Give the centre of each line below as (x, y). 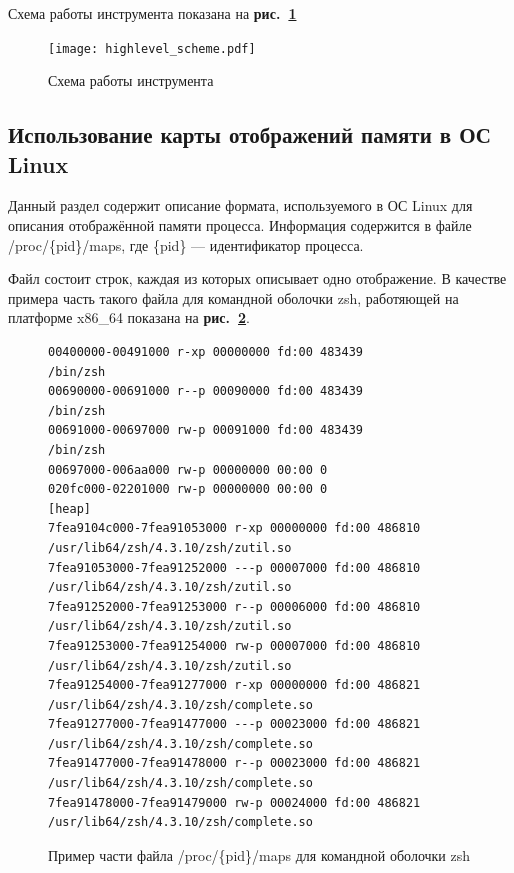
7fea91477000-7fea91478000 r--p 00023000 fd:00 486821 (234, 763)
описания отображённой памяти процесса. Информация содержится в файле (240, 225)
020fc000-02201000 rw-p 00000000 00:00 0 (188, 489)
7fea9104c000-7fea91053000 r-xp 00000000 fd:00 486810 (234, 528)
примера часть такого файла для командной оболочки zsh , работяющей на (233, 297)
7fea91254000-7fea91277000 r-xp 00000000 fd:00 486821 (234, 685)
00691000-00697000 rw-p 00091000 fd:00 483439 (205, 430)
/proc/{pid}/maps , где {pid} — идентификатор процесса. (186, 244)
